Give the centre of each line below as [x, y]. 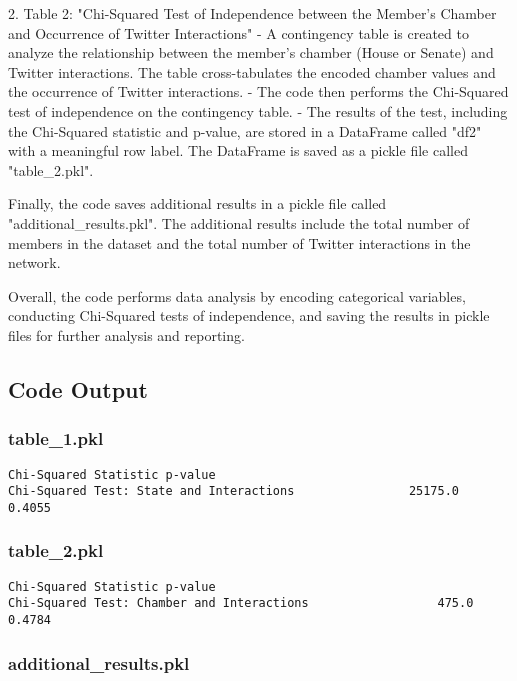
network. [34, 262]
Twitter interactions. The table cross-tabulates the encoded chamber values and [252, 71]
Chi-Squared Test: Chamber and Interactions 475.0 [241, 603]
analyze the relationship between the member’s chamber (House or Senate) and [251, 52]
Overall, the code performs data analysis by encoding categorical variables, [237, 295]
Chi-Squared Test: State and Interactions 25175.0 [234, 491]
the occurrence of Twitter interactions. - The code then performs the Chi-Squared [258, 91]
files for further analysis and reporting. [126, 334]
